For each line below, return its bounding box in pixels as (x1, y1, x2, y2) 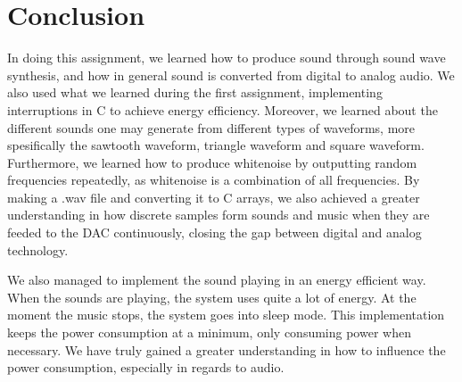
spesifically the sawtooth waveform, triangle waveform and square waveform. (7, 136, 425, 154)
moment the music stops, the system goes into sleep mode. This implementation (7, 305, 445, 324)
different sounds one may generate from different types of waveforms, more (7, 118, 416, 137)
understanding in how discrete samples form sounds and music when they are (7, 205, 430, 224)
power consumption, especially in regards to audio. (7, 358, 285, 377)
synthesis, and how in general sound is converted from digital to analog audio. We (7, 65, 455, 84)
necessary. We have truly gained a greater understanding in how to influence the (7, 340, 446, 359)
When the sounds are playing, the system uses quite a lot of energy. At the (7, 287, 417, 306)
